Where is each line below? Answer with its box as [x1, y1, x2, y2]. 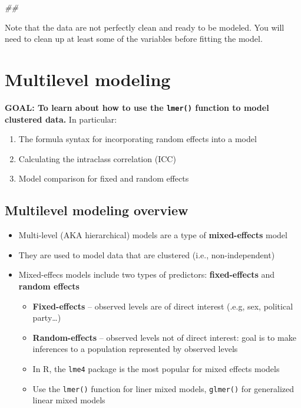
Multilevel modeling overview [5, 201, 188, 219]
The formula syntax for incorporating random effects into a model [18, 133, 257, 145]
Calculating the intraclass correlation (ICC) [18, 152, 176, 164]
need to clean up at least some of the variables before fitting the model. [5, 32, 263, 45]
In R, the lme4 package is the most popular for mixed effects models [32, 362, 280, 374]
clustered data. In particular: [5, 113, 117, 125]
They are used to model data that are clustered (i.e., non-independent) [18, 248, 275, 261]
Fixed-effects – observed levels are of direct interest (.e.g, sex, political [32, 300, 293, 312]
